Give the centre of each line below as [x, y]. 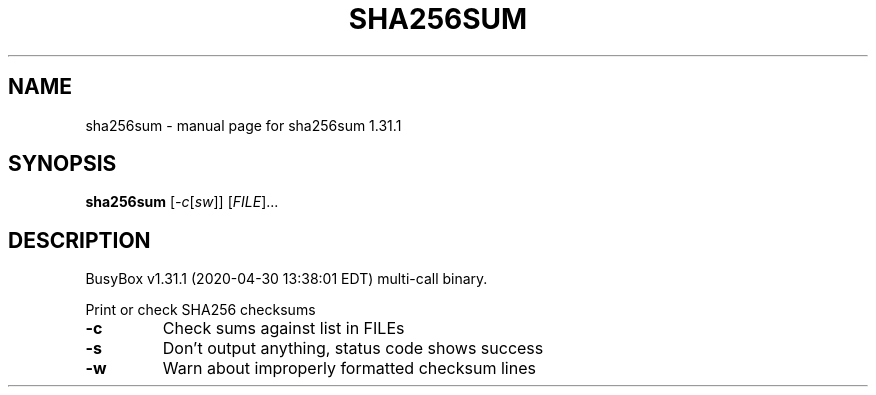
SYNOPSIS [62, 164]
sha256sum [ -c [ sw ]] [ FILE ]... [182, 202]
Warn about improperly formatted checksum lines [349, 368]
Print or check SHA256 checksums [200, 310]
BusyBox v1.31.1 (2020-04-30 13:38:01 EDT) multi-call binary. [286, 279]
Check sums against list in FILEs [283, 328]
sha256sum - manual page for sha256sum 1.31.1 [243, 125]
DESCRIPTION [79, 240]
